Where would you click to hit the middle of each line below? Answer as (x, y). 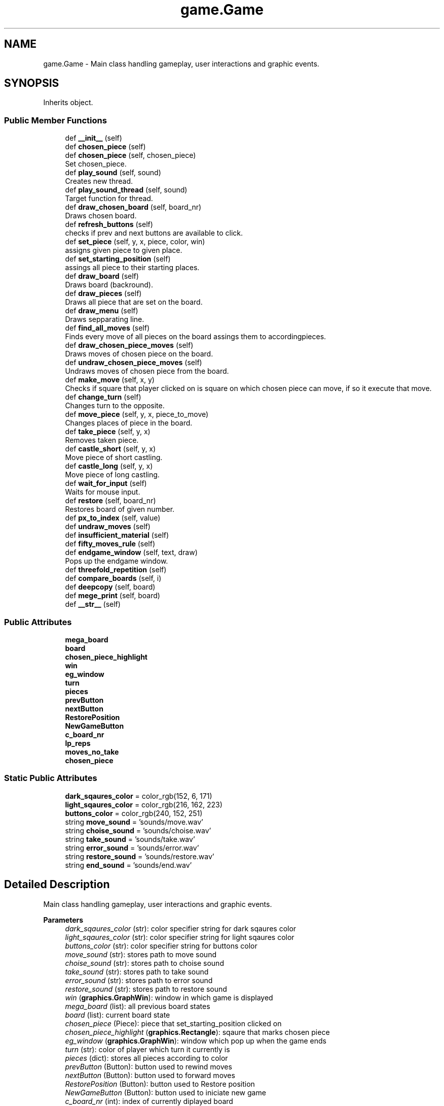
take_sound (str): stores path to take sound (137, 971)
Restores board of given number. (120, 509)
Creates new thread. (99, 181)
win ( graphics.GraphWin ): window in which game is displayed (169, 997)
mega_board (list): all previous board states (138, 1006)
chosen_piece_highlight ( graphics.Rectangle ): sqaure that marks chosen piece (197, 1032)
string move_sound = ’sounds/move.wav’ (134, 822)
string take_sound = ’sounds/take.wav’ (130, 839)
